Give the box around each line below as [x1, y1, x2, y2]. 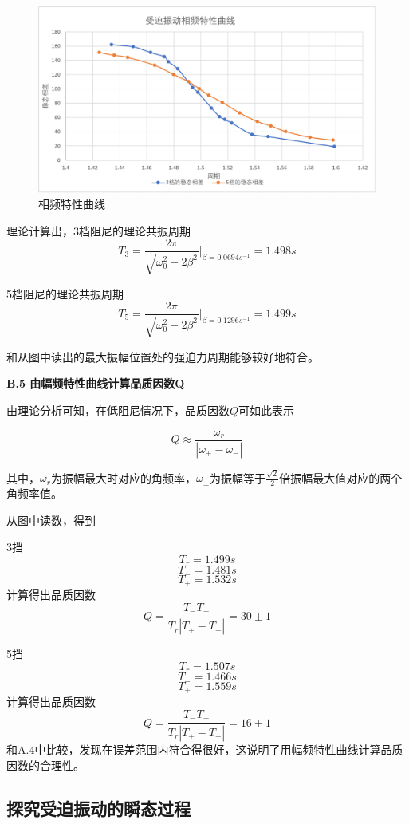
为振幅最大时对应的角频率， [50, 469, 196, 486]
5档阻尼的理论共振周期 [6, 285, 124, 302]
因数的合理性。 [6, 756, 85, 773]
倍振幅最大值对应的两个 [279, 469, 403, 486]
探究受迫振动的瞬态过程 [6, 795, 191, 820]
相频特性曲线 [38, 195, 105, 212]
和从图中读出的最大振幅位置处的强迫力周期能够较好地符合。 [6, 348, 319, 365]
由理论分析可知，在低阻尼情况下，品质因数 [6, 402, 230, 418]
